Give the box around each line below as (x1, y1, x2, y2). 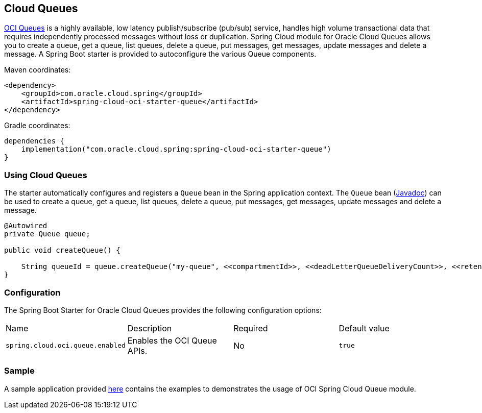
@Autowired (4, 222, 47, 230)
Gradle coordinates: (4, 121, 70, 130)
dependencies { (4, 137, 65, 145)
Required (233, 323, 268, 333)
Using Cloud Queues (4, 169, 87, 180)
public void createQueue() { (4, 246, 120, 255)
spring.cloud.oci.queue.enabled (6, 342, 126, 350)
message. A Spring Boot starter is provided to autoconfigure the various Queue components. (4, 50, 317, 59)
